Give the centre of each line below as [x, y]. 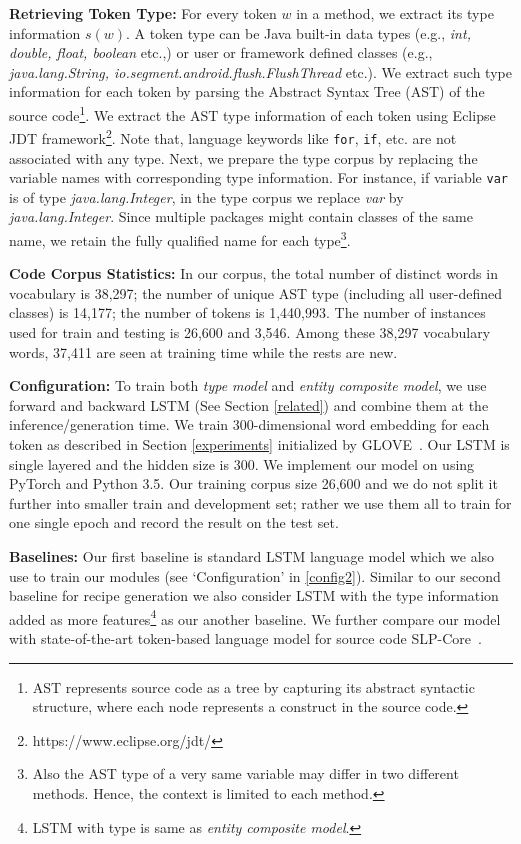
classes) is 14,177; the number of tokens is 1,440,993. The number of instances [247, 312]
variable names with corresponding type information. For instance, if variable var [258, 177]
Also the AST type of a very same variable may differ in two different [245, 773]
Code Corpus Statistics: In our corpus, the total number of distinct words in [253, 273]
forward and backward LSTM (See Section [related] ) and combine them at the [249, 404]
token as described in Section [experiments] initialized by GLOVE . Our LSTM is [259, 443]
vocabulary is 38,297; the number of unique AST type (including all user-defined [256, 292]
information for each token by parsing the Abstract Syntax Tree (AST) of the [247, 91]
